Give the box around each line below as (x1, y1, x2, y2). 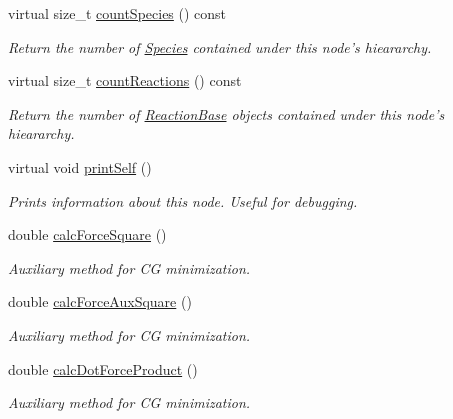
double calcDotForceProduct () (8, 358, 198, 379)
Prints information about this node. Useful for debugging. (8, 190, 358, 211)
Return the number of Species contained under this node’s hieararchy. (8, 36, 432, 57)
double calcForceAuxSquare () (8, 291, 192, 312)
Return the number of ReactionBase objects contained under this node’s (8, 103, 445, 124)
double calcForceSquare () (8, 224, 167, 245)
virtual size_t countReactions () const (8, 70, 242, 91)
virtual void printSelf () (8, 156, 152, 177)
